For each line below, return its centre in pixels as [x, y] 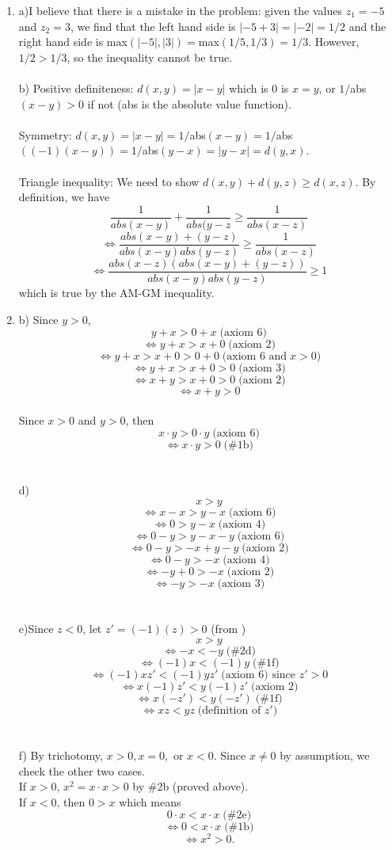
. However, [334, 42]
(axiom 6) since [259, 675]
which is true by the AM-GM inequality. [116, 292]
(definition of [229, 710]
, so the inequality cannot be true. [150, 57]
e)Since [36, 629]
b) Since [38, 319]
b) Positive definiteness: [76, 88]
